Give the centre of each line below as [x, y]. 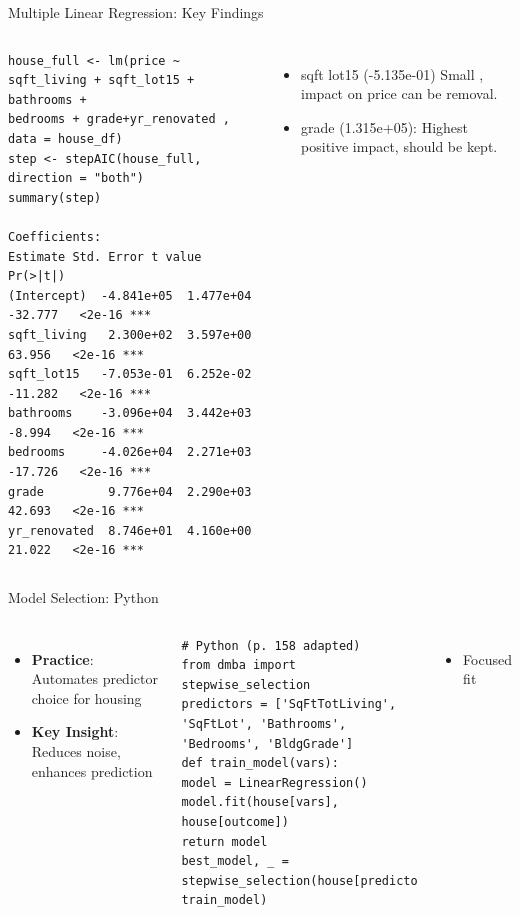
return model [224, 841]
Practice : [62, 658]
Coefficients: [55, 236]
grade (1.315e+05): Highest [385, 126]
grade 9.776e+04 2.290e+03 [130, 491]
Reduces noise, [76, 751]
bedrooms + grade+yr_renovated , [119, 119]
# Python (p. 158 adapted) [271, 645]
